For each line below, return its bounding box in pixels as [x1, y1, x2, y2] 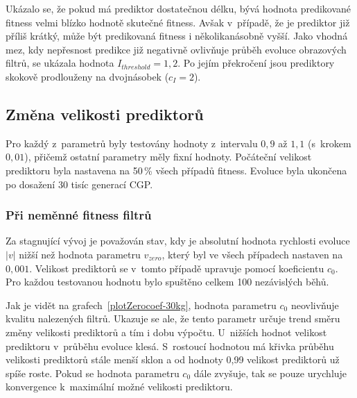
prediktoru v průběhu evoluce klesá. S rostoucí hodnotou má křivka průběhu [6, 338, 334, 353]
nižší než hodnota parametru [19, 247, 141, 261]
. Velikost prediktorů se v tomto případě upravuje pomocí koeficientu [29, 260, 324, 275]
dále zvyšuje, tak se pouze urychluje [193, 365, 347, 380]
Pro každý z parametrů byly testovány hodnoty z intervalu [6, 135, 258, 150]
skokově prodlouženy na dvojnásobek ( [6, 69, 169, 83]
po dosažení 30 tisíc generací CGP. [6, 176, 153, 191]
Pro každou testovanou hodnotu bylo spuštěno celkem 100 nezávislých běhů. [6, 274, 329, 289]
